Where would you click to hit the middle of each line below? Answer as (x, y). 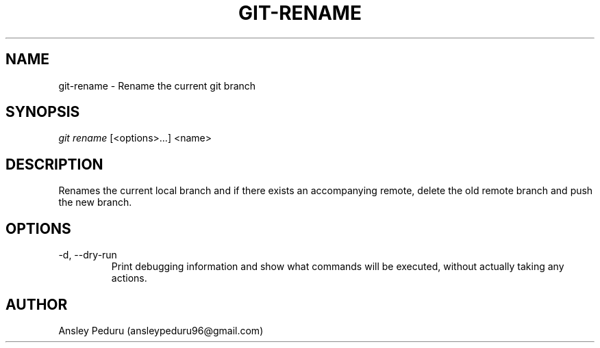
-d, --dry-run (88, 255)
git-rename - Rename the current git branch (157, 85)
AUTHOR (37, 304)
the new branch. (95, 202)
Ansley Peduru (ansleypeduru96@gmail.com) (161, 330)
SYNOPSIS (43, 112)
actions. (129, 278)
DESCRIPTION (54, 164)
